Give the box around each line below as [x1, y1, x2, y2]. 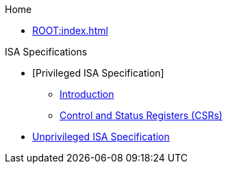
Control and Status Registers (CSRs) [60, 109, 223, 121]
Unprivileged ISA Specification [32, 131, 170, 142]
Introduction [60, 88, 114, 100]
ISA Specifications [5, 46, 88, 57]
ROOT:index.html [32, 25, 108, 36]
